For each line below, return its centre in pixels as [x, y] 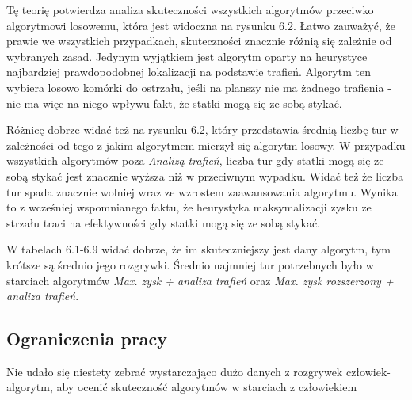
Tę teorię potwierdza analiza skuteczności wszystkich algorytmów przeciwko [190, 10]
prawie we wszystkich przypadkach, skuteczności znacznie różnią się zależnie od [199, 41]
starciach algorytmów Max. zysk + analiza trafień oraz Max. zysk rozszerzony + [200, 280]
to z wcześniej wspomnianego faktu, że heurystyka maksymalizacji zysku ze [189, 207]
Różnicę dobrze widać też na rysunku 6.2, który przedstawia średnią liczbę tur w [202, 130]
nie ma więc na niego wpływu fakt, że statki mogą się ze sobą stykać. [174, 103]
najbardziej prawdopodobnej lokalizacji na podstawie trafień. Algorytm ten [189, 72]
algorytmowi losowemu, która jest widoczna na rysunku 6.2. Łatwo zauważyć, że [201, 25]
